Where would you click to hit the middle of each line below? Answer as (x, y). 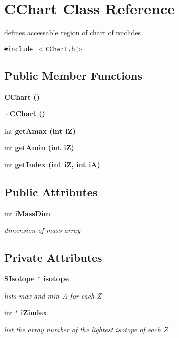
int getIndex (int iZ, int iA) (52, 164)
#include (19, 49)
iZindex (34, 312)
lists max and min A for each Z (53, 295)
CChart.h (61, 49)
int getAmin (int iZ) (39, 147)
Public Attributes (51, 192)
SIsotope (19, 279)
